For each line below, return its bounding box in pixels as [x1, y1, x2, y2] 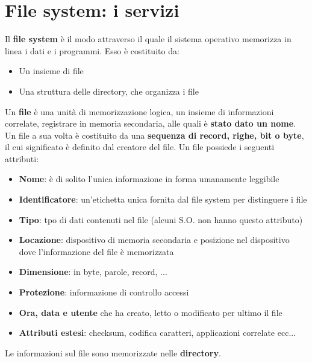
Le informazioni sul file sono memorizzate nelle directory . [5, 346, 221, 359]
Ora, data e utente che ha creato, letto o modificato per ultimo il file [19, 306, 282, 318]
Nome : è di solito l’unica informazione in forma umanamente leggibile [19, 172, 279, 185]
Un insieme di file [19, 65, 84, 77]
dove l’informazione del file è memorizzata [19, 245, 174, 257]
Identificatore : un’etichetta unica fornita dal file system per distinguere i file [19, 193, 307, 206]
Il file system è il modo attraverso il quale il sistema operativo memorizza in [5, 33, 292, 45]
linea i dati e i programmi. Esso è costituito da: [5, 44, 179, 57]
